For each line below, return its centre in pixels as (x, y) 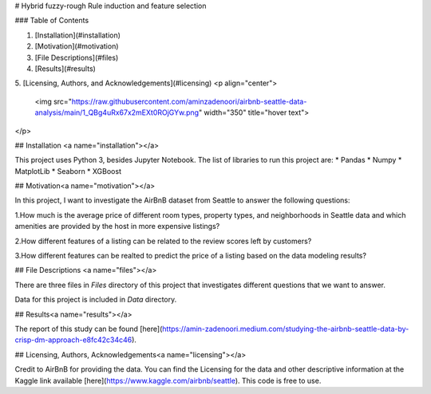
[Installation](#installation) (78, 35)
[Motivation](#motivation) (77, 46)
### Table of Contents (52, 21)
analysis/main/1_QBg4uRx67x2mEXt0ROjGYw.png (117, 112)
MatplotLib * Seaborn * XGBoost (68, 171)
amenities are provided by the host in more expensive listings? (117, 227)
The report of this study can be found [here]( (89, 329)
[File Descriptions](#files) (77, 57)
